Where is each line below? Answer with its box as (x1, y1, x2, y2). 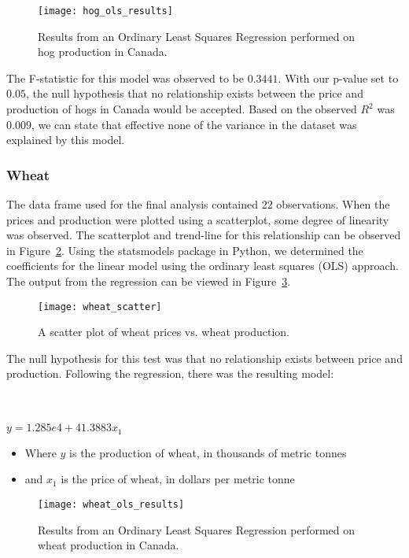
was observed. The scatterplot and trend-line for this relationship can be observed (6, 227, 401, 243)
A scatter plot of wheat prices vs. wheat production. (38, 323, 290, 340)
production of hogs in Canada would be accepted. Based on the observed (6, 101, 357, 117)
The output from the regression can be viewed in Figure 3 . (6, 273, 291, 289)
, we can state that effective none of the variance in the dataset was (31, 116, 357, 132)
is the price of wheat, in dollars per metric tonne (61, 471, 295, 487)
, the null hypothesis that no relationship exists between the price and (25, 85, 363, 102)
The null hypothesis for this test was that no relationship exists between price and (6, 349, 403, 366)
